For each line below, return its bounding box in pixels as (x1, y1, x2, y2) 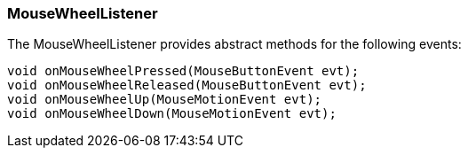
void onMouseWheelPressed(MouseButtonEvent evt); (7, 64, 360, 79)
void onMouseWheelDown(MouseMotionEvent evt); (7, 106, 337, 121)
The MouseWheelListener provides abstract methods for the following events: (7, 36, 462, 52)
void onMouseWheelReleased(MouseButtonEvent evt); (7, 78, 367, 93)
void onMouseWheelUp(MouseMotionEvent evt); (7, 92, 322, 107)
